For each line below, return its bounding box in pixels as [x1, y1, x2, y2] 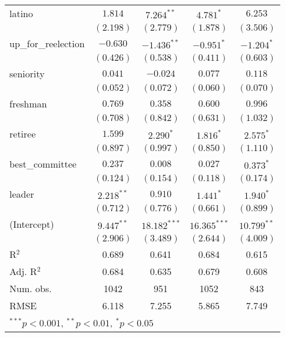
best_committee [9, 157, 77, 171]
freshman [9, 97, 47, 110]
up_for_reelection [9, 37, 85, 50]
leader [9, 187, 34, 201]
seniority [9, 67, 45, 80]
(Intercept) [9, 217, 54, 231]
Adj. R [9, 264, 37, 278]
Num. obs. [9, 282, 52, 295]
